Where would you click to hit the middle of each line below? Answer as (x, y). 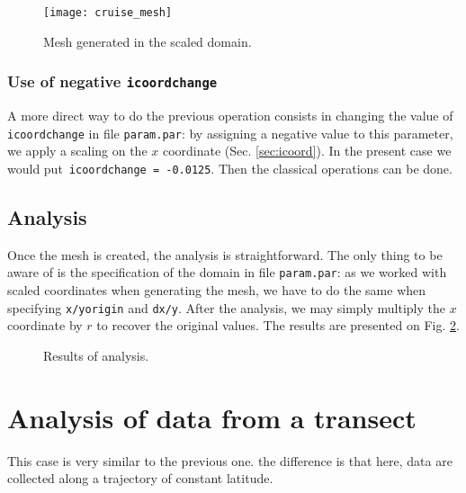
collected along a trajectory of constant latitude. (140, 478)
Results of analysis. (96, 355)
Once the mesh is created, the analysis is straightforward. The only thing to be (225, 254)
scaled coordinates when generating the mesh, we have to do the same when (217, 289)
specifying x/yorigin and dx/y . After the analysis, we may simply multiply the (226, 307)
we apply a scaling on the (77, 151)
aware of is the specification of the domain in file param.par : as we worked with (227, 272)
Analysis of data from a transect (212, 417)
